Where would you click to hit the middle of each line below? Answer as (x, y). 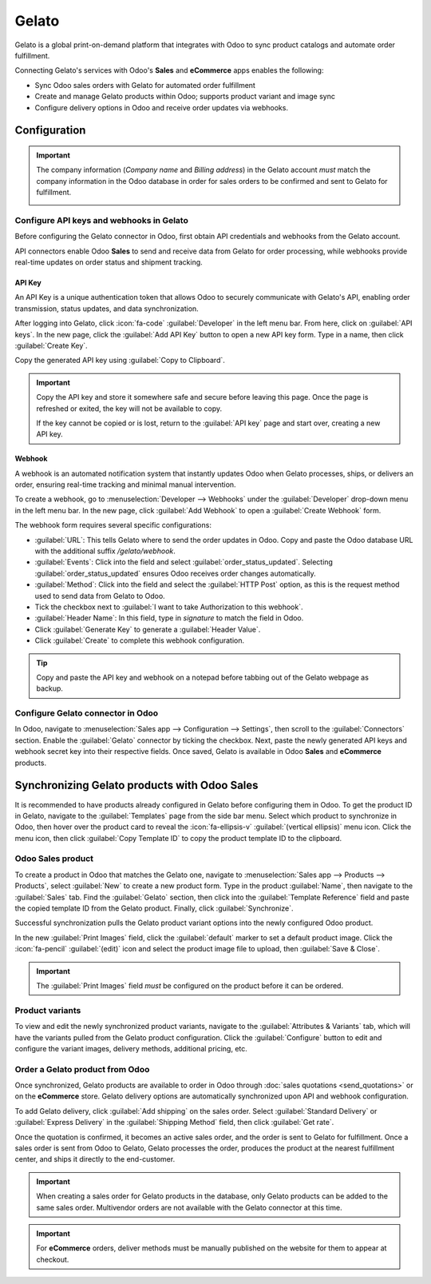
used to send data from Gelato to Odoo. (100, 596)
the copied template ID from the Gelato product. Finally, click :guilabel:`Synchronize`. (154, 908)
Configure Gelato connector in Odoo (87, 713)
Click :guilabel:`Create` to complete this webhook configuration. (140, 640)
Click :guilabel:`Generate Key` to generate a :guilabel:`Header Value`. (148, 629)
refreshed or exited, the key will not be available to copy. (129, 409)
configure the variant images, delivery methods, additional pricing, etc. (131, 1048)
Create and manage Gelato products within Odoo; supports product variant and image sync (185, 97)
